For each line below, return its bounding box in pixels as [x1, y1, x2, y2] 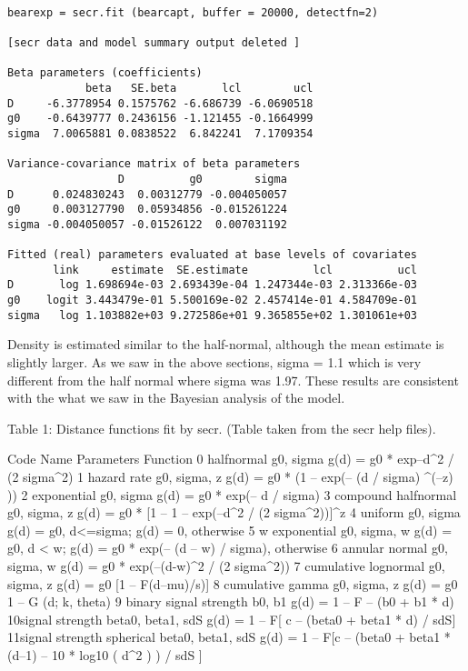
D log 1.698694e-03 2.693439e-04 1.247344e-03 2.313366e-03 [7, 278, 418, 292]
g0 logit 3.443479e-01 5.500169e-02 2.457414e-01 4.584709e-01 [7, 294, 418, 307]
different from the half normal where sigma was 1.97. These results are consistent [7, 370, 459, 389]
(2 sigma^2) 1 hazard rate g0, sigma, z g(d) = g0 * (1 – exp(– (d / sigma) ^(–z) [7, 467, 453, 486]
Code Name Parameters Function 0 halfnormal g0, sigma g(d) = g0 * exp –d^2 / [7, 449, 454, 468]
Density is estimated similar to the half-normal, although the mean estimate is [7, 335, 444, 354]
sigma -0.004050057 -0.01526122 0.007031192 [7, 217, 287, 231]
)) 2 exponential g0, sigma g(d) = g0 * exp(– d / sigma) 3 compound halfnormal [7, 485, 457, 504]
